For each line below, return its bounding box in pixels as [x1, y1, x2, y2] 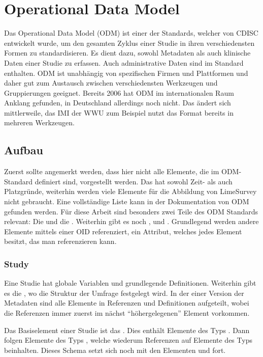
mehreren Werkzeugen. [4, 117, 75, 128]
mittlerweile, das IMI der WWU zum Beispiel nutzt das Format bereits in [4, 107, 234, 118]
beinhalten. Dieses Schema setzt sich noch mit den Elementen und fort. [4, 344, 226, 355]
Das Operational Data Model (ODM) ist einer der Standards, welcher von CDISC [4, 28, 258, 38]
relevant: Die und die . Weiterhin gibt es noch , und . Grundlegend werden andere [4, 216, 259, 227]
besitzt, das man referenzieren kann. [4, 236, 117, 246]
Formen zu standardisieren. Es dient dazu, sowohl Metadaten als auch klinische [4, 47, 251, 58]
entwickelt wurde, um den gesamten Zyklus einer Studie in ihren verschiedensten [4, 37, 255, 48]
